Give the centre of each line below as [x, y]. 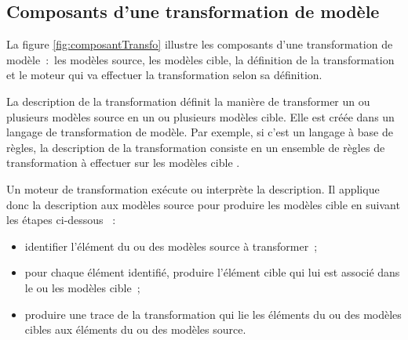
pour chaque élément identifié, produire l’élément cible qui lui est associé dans [212, 272]
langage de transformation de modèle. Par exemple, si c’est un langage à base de [200, 132]
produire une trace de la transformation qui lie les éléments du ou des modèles [213, 314]
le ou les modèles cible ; [82, 287]
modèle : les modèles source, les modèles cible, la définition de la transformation [200, 59]
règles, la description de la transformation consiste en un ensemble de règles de [196, 147]
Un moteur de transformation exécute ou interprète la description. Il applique [193, 188]
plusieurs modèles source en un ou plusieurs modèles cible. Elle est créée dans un [200, 116]
